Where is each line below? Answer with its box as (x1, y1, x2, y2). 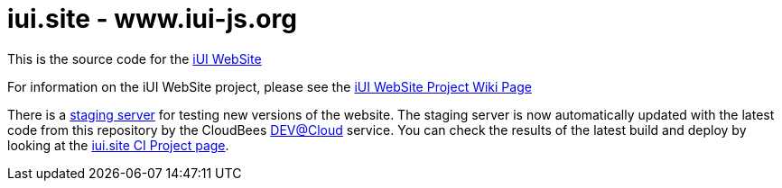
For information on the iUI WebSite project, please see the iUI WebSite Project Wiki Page (7, 78, 532, 94)
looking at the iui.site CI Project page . (7, 137, 229, 153)
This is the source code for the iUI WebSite (7, 50, 262, 67)
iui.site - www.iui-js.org (7, 4, 297, 34)
